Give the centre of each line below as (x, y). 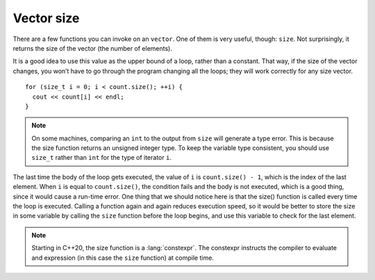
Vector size (46, 18)
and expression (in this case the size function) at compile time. (123, 258)
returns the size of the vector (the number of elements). (93, 48)
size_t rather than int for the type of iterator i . (101, 158)
